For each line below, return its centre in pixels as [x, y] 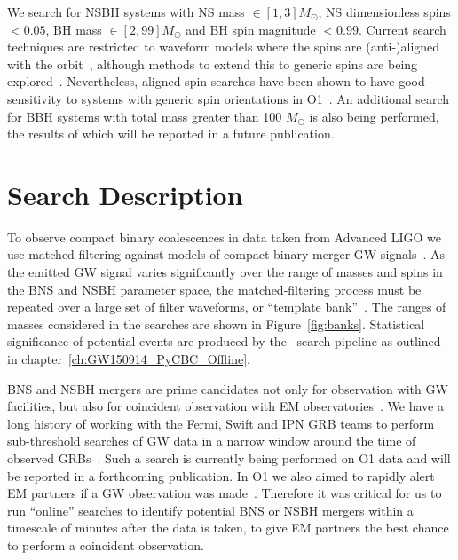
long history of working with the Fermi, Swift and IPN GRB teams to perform [221, 423]
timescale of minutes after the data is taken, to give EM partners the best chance [228, 528]
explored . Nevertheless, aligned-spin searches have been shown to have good [216, 81]
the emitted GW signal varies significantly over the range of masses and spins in [225, 272]
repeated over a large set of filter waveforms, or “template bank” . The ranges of [227, 307]
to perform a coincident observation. [106, 544]
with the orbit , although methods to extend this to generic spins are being [213, 63]
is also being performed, [374, 116]
